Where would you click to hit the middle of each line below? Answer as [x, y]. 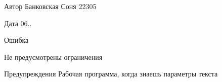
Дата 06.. [18, 23]
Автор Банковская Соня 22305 [50, 6]
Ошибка [16, 40]
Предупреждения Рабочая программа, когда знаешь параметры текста [111, 74]
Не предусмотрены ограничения [53, 57]
